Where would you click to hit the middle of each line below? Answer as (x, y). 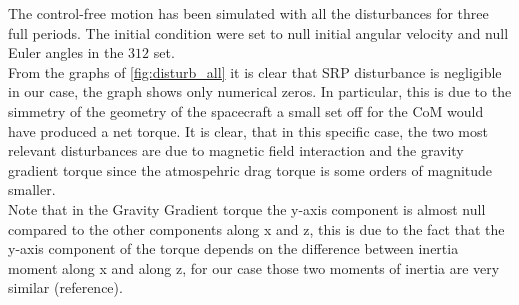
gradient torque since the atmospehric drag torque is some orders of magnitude (250, 169)
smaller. (32, 189)
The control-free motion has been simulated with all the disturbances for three (248, 13)
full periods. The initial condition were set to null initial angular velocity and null (258, 32)
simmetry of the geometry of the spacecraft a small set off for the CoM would (246, 110)
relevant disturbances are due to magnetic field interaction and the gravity (236, 150)
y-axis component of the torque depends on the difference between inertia (233, 248)
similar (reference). (65, 287)
